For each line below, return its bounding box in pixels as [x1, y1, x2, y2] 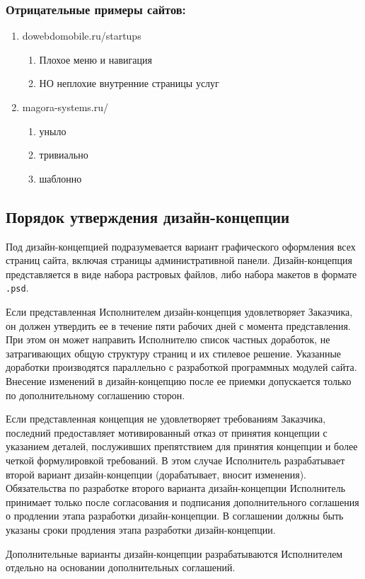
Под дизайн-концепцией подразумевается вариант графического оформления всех [6, 239, 356, 253]
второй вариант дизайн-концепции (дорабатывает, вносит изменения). [6, 466, 307, 481]
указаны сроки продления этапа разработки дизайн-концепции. [6, 522, 276, 537]
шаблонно [39, 171, 82, 185]
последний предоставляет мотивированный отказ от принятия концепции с [6, 425, 328, 440]
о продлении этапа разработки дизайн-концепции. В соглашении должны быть [6, 508, 344, 523]
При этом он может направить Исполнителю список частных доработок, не [6, 332, 330, 347]
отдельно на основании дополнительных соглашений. [6, 560, 236, 575]
